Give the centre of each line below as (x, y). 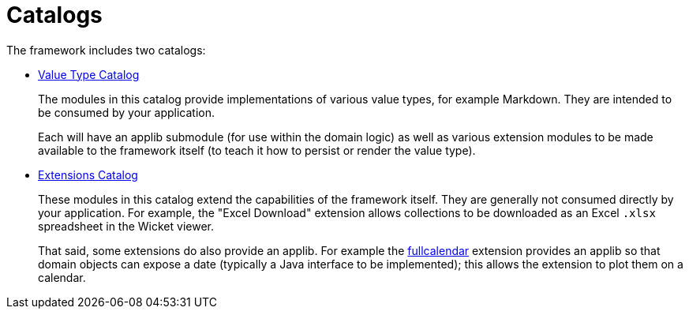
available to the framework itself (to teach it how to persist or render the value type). (257, 150)
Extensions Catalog (88, 174)
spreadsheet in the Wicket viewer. (126, 226)
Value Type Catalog (89, 74)
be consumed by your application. (126, 112)
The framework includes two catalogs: (106, 50)
